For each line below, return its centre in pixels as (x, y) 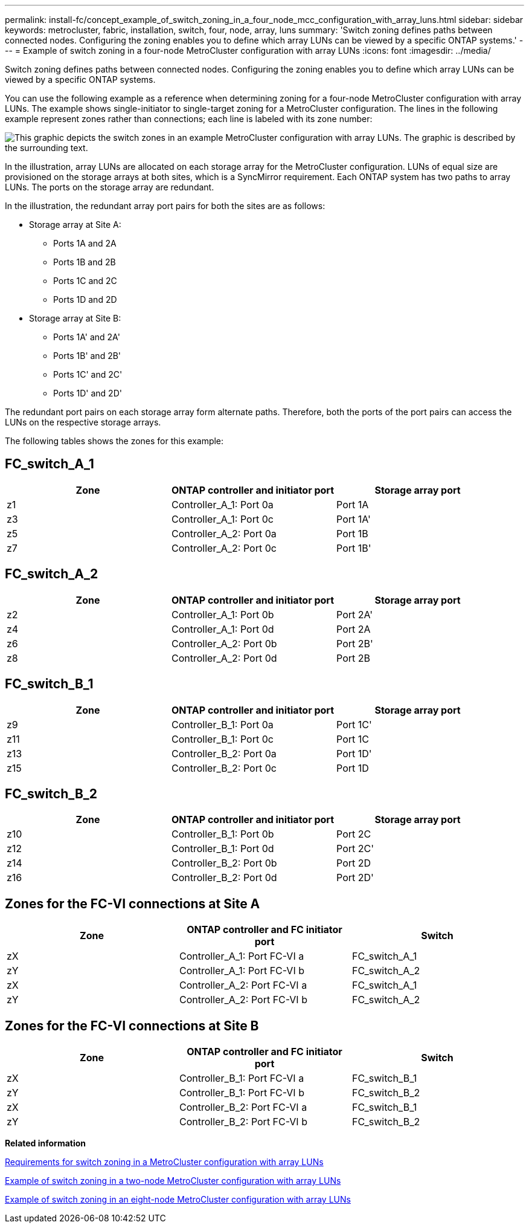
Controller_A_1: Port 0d (223, 629)
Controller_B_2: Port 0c (224, 768)
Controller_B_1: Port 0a (223, 724)
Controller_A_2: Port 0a (224, 533)
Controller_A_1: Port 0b (223, 614)
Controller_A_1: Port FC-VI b (242, 971)
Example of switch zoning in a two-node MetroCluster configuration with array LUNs (173, 1181)
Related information (46, 1143)
